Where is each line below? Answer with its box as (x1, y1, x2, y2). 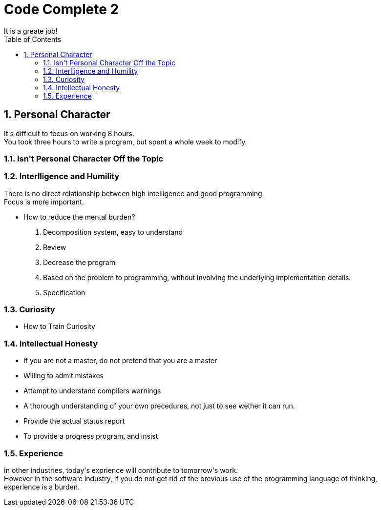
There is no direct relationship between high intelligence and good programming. (4, 189, 264, 198)
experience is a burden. (4, 482, 80, 491)
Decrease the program (43, 258, 115, 266)
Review (43, 243, 66, 251)
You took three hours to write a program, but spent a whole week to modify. (4, 137, 247, 146)
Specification (43, 288, 85, 297)
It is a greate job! (4, 26, 58, 35)
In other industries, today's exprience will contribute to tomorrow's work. (4, 466, 238, 474)
